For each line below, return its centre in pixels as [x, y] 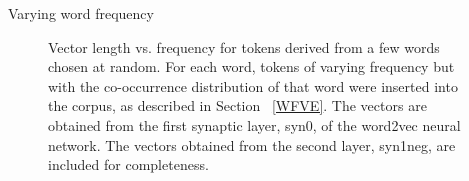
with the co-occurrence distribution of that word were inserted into [253, 85]
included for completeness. [128, 164]
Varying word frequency [81, 13]
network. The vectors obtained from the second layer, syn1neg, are [252, 144]
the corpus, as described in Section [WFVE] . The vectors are [237, 105]
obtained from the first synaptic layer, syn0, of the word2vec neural [254, 124]
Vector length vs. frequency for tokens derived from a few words [244, 46]
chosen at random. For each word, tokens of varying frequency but [251, 66]
